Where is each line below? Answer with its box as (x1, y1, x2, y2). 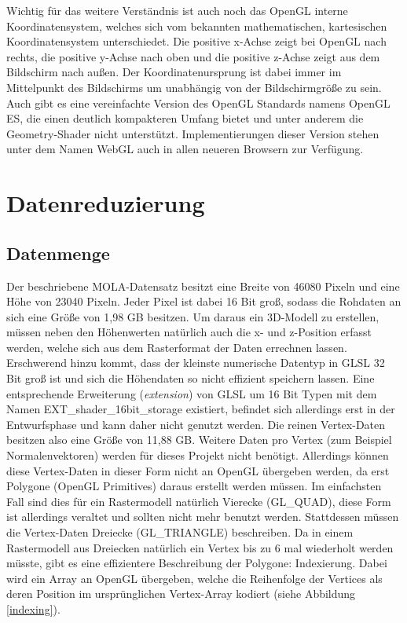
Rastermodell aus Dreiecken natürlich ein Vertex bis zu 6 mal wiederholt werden (6, 539, 394, 555)
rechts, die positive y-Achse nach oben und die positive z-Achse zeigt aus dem (6, 48, 380, 64)
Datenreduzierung (6, 187, 205, 219)
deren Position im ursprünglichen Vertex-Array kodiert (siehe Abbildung (6, 585, 356, 602)
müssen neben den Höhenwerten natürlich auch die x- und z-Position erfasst (6, 324, 372, 340)
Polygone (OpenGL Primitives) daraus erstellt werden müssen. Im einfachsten (6, 478, 382, 494)
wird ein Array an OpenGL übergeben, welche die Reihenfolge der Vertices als (6, 570, 383, 586)
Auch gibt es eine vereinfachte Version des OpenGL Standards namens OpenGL (6, 94, 390, 111)
